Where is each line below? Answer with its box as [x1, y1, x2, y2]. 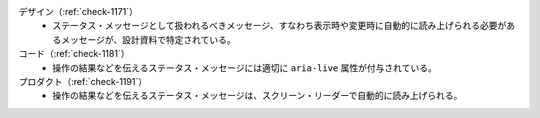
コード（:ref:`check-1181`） [18, 48, 130, 60]
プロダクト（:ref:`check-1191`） [18, 75, 148, 87]
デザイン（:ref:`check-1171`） [18, 6, 139, 17]
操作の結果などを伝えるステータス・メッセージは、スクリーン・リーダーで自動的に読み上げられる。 [52, 90, 463, 102]
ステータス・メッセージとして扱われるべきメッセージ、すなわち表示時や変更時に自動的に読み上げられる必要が [52, 20, 507, 32]
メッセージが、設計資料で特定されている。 [60, 33, 237, 45]
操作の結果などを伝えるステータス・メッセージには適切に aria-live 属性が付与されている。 [52, 61, 437, 74]
